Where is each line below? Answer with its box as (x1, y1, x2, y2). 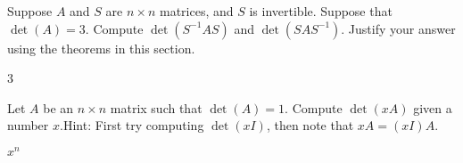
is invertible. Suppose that (249, 2, 393, 20)
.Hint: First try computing (60, 116, 204, 134)
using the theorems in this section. (7, 38, 195, 57)
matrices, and (159, 2, 234, 20)
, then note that (266, 116, 354, 134)
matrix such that (110, 98, 203, 117)
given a (413, 98, 452, 117)
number (7, 116, 49, 134)
